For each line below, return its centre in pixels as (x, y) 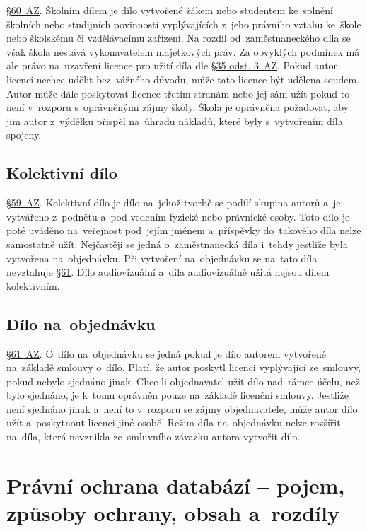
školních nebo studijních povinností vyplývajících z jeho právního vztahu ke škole (184, 24)
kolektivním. (33, 285)
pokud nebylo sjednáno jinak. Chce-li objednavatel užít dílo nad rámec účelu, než (183, 381)
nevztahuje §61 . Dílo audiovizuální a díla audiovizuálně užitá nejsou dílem (168, 272)
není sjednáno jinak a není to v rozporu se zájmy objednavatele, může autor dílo (182, 408)
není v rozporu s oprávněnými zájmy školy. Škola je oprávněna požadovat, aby (178, 107)
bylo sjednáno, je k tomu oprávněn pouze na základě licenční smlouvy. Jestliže (177, 395)
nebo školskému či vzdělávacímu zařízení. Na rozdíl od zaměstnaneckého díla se (179, 38)
